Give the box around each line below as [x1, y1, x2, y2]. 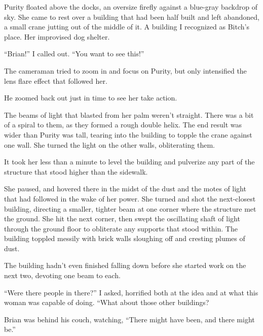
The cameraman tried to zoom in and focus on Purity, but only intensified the [4, 65, 247, 76]
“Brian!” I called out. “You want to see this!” [4, 48, 144, 59]
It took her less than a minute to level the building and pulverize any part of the [4, 156, 255, 167]
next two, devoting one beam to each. [4, 270, 121, 281]
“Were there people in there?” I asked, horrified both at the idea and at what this [4, 287, 258, 297]
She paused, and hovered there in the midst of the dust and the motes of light [4, 183, 246, 194]
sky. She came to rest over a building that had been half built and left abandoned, [4, 11, 259, 22]
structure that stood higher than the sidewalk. [4, 166, 148, 177]
